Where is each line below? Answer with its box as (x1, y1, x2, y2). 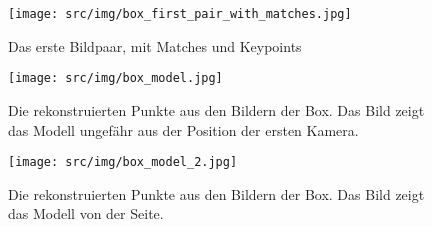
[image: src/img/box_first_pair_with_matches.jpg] (8, 7, 352, 21)
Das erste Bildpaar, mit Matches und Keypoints (8, 35, 302, 56)
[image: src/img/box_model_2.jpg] (8, 155, 238, 170)
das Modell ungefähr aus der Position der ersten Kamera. (8, 119, 359, 140)
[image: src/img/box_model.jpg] (8, 71, 223, 86)
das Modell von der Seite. (8, 203, 164, 224)
